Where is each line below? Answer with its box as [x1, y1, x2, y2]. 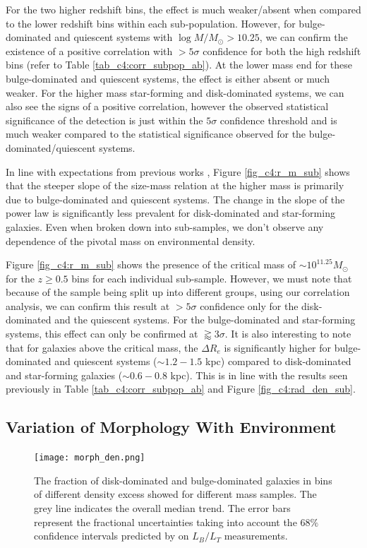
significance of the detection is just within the [6, 112, 203, 127]
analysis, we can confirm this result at [6, 298, 170, 313]
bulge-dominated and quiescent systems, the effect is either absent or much [6, 71, 330, 85]
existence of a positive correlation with [6, 43, 173, 58]
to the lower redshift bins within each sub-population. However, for [6, 16, 296, 30]
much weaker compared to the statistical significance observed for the [6, 126, 306, 141]
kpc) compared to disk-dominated [205, 354, 351, 369]
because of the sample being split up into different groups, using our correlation [6, 285, 350, 299]
